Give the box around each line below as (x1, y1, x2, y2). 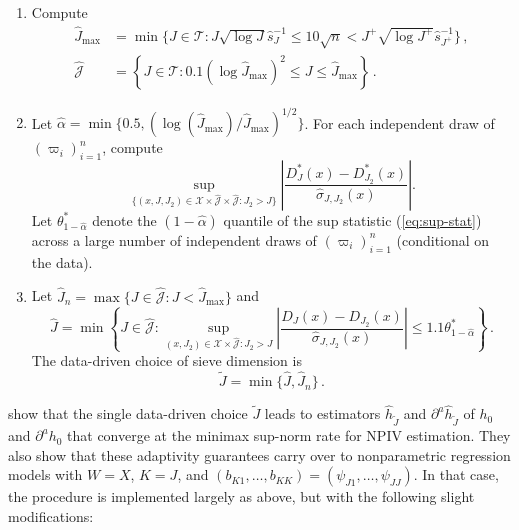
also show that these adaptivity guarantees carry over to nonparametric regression (8, 444, 511, 465)
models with (8, 464, 83, 485)
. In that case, (413, 464, 499, 485)
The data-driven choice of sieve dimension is (31, 350, 302, 371)
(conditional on (396, 229, 490, 250)
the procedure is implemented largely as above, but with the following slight (8, 486, 475, 507)
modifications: (8, 505, 94, 526)
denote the (92, 209, 157, 230)
